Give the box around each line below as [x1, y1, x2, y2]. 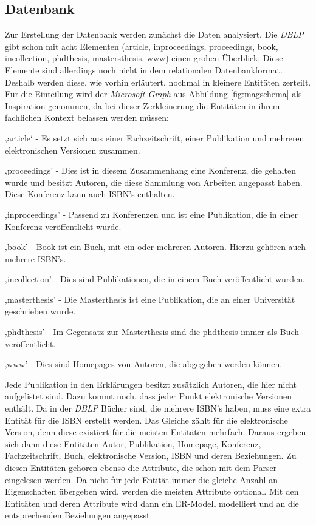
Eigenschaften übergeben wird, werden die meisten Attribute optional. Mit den [5, 485, 299, 498]
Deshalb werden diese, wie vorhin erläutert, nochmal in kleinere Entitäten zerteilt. [5, 75, 311, 88]
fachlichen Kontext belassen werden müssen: [5, 111, 169, 124]
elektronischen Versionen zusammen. [5, 143, 140, 156]
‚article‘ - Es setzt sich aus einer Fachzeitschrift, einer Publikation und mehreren [5, 131, 304, 144]
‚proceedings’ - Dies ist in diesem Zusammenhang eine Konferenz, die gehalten [5, 164, 296, 177]
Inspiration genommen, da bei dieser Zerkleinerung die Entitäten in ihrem [5, 99, 280, 112]
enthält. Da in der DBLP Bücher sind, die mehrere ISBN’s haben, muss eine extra [5, 402, 311, 415]
